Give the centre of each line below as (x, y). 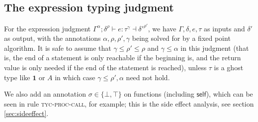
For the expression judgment (47, 28)
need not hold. (148, 77)
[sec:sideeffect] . (26, 113)
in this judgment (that (215, 48)
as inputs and (224, 28)
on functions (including (159, 94)
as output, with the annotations (52, 38)
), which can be (229, 94)
